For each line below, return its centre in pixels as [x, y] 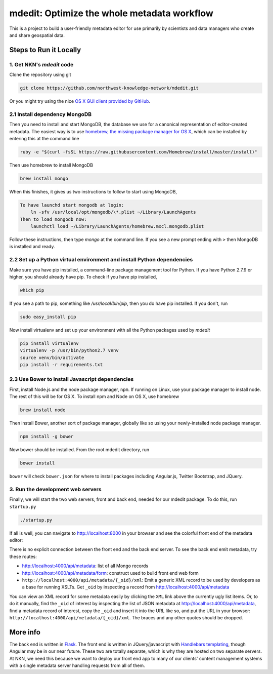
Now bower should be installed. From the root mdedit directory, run [79, 450]
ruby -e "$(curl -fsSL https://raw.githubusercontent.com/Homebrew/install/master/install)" [139, 152]
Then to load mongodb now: [53, 219]
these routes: [23, 557]
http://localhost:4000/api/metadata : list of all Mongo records [85, 566]
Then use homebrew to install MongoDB [51, 165]
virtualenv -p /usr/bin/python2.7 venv [69, 350]
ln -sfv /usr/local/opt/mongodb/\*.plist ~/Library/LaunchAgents [113, 212]
